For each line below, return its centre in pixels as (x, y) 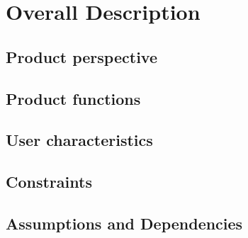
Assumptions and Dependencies (124, 223)
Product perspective (81, 56)
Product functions (73, 98)
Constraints (49, 182)
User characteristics (79, 140)
